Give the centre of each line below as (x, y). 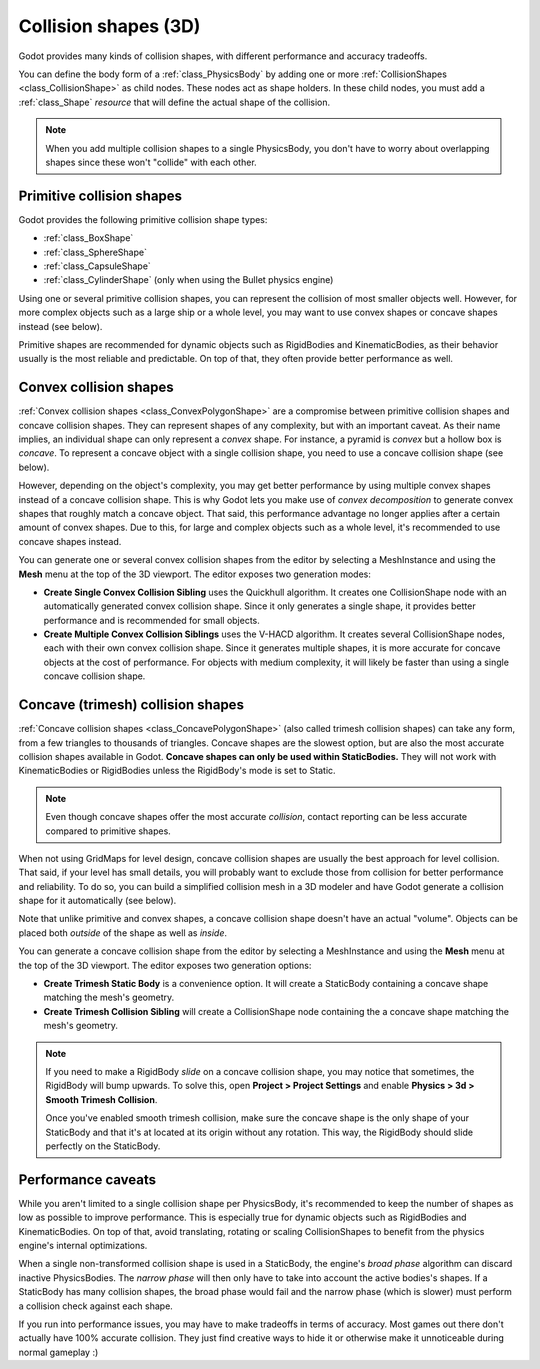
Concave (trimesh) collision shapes (131, 705)
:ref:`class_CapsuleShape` (97, 266)
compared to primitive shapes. (108, 831)
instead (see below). (60, 326)
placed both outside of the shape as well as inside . (123, 932)
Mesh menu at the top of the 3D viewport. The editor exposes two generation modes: (195, 574)
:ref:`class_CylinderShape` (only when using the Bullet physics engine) (188, 280)
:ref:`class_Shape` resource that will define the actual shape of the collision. (174, 102)
